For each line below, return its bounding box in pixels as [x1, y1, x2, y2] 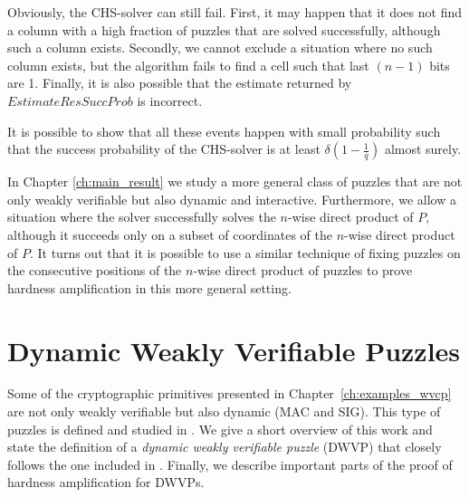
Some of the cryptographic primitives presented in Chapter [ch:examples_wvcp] [7, 384, 452, 403]
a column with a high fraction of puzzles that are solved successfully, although [7, 20, 441, 39]
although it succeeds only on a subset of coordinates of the [7, 225, 332, 244]
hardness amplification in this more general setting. [7, 278, 292, 297]
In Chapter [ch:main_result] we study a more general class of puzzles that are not [7, 172, 463, 191]
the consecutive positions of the [7, 261, 182, 280]
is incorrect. [137, 91, 203, 110]
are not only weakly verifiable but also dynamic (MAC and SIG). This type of [7, 402, 441, 421]
